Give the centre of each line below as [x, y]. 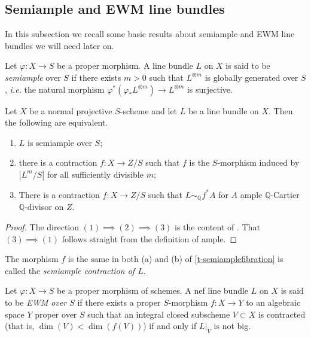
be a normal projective [71, 110]
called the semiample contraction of [70, 270]
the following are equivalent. [57, 122]
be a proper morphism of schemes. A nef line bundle [153, 290]
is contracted [282, 314]
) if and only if [170, 326]
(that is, [20, 326]
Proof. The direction [42, 227]
